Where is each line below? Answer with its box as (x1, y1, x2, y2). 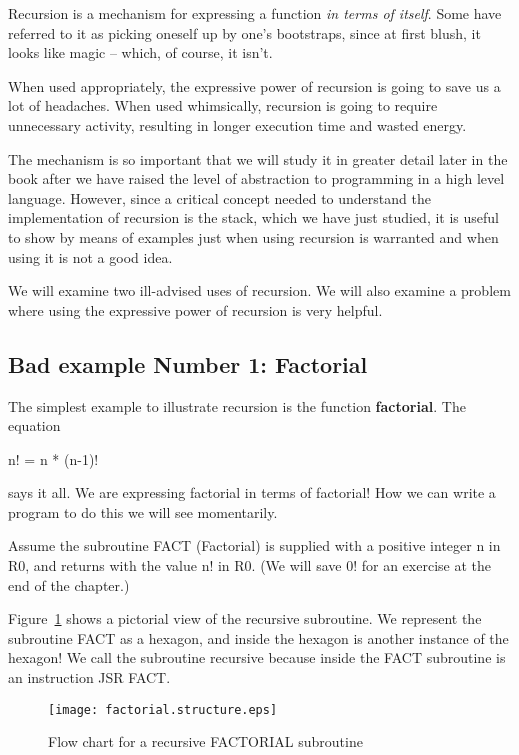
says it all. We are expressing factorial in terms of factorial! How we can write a (8, 482, 496, 503)
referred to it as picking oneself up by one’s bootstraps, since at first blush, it (8, 22, 481, 43)
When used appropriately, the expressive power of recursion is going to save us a (8, 75, 501, 96)
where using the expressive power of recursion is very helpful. (8, 299, 383, 320)
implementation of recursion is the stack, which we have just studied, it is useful (8, 207, 499, 228)
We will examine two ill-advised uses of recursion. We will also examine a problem (8, 280, 511, 301)
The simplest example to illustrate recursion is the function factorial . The (8, 395, 466, 416)
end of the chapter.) (8, 574, 130, 595)
